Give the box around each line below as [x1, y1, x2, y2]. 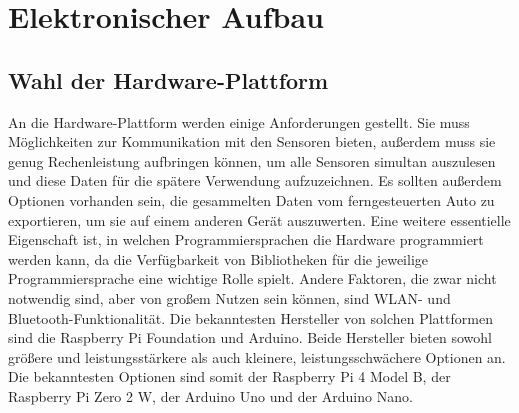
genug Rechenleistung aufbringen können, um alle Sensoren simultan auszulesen [8, 150, 496, 171]
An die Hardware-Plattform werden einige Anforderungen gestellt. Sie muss [8, 111, 470, 132]
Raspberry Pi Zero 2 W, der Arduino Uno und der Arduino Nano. [8, 385, 413, 406]
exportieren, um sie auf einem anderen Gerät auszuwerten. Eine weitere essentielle [8, 209, 511, 230]
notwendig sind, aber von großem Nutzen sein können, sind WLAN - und [8, 287, 451, 308]
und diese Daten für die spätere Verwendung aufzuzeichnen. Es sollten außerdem [8, 170, 502, 191]
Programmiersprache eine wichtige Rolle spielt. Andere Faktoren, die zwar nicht [8, 268, 497, 289]
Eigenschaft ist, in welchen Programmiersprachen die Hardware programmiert [8, 229, 484, 250]
